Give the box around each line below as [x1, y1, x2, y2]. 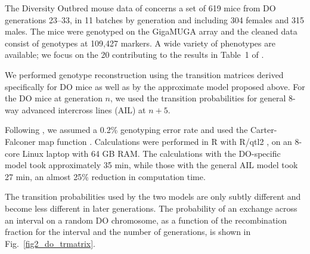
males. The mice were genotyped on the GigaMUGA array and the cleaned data [5, 25, 297, 38]
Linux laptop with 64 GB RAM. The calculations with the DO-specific [22, 147, 281, 159]
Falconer [5, 135, 36, 147]
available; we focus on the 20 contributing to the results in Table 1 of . [5, 48, 264, 61]
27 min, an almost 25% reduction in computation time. [5, 170, 206, 182]
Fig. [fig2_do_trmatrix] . [5, 237, 96, 249]
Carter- [250, 123, 277, 136]
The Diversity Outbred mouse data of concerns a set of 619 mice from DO [5, 2, 276, 14]
